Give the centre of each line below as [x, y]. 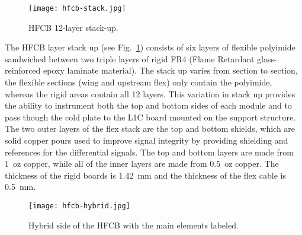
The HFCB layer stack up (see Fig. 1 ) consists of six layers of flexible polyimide [150, 47]
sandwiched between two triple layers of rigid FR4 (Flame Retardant [130, 58]
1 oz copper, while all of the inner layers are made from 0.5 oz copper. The [142, 163]
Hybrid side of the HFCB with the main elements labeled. [134, 225]
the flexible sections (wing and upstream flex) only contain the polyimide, [139, 82]
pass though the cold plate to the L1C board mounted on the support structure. [150, 117]
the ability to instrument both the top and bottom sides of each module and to [148, 105]
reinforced [23, 70]
